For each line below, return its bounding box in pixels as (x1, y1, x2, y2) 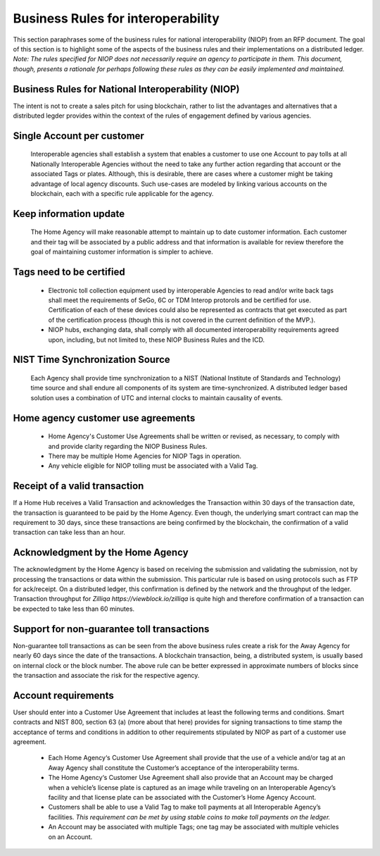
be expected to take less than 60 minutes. (13, 604, 135, 613)
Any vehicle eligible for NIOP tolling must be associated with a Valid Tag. (48, 461, 258, 470)
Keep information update (13, 208, 125, 220)
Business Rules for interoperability (13, 11, 220, 26)
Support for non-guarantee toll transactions (13, 623, 210, 635)
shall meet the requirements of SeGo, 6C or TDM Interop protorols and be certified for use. (48, 296, 312, 304)
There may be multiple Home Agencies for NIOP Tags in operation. (48, 452, 242, 460)
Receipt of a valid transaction (13, 480, 144, 492)
